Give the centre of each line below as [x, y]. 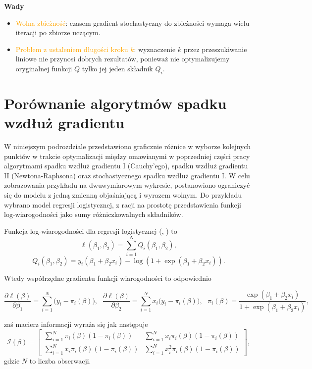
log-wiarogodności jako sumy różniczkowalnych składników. [94, 214]
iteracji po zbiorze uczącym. [58, 32]
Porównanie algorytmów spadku [115, 103]
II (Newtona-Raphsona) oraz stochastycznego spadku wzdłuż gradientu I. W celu [127, 175]
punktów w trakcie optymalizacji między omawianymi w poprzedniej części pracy [127, 156]
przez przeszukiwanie [215, 49]
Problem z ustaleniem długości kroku [72, 49]
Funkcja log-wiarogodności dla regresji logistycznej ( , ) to [91, 231]
